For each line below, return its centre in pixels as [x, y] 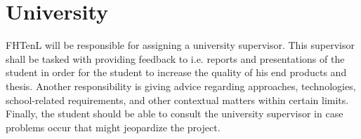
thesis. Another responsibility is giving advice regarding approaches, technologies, [181, 86]
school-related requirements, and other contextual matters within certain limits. [177, 100]
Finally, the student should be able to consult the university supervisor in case [175, 114]
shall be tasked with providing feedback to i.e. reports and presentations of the [175, 58]
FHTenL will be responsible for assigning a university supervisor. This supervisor [180, 45]
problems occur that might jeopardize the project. [113, 127]
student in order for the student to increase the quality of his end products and [176, 72]
